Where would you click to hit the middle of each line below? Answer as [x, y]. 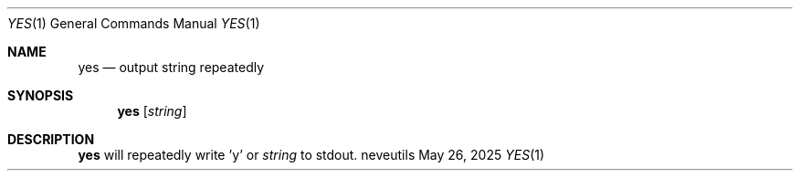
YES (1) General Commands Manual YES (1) [134, 23]
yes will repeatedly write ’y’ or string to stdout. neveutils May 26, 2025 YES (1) [311, 155]
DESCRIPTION [51, 139]
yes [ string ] [152, 111]
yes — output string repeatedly [171, 67]
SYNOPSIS [41, 95]
